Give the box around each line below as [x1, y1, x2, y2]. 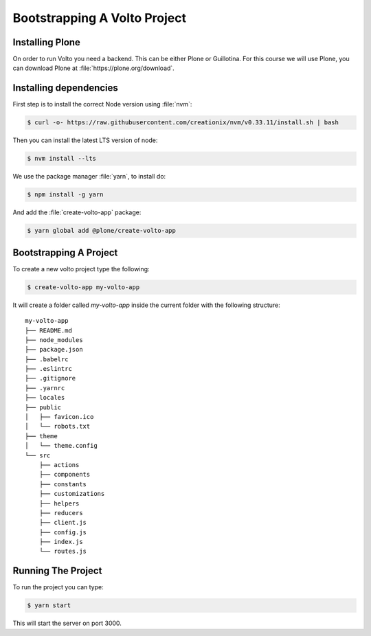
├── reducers [38, 509, 83, 516]
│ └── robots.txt [25, 422, 91, 431]
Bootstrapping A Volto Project [12, 10, 187, 25]
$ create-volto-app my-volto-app [27, 283, 140, 291]
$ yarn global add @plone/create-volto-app [27, 227, 177, 235]
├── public [25, 403, 62, 411]
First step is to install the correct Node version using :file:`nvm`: [12, 100, 192, 109]
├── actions [38, 461, 80, 468]
